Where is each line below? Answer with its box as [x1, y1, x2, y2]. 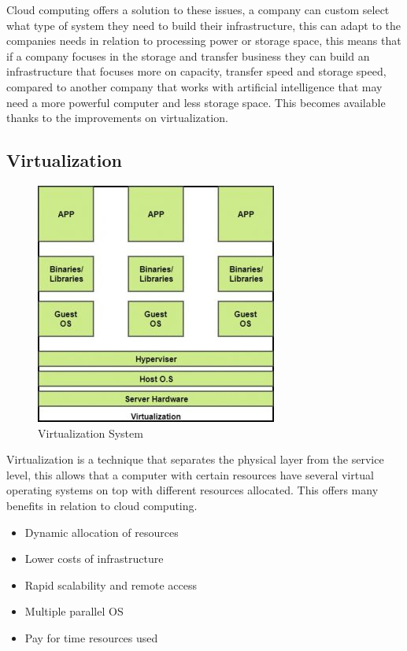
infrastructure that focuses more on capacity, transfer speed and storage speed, [6, 63, 387, 80]
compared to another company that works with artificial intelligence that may [6, 78, 383, 94]
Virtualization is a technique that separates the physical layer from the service [6, 451, 384, 468]
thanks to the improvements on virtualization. [6, 109, 228, 126]
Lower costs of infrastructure [24, 550, 164, 567]
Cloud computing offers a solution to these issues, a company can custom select [6, 2, 390, 17]
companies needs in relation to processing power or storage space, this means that [6, 32, 401, 49]
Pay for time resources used [24, 629, 158, 645]
